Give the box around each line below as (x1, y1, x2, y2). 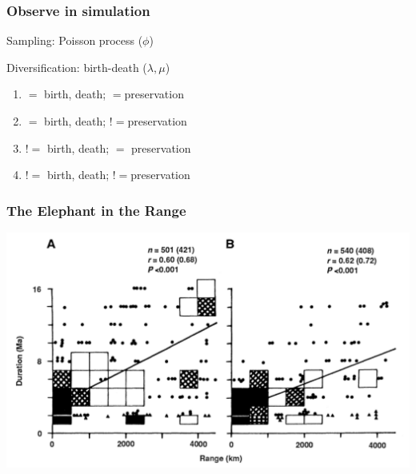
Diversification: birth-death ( (6, 58, 147, 75)
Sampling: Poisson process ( (6, 32, 143, 49)
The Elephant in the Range (6, 200, 186, 220)
